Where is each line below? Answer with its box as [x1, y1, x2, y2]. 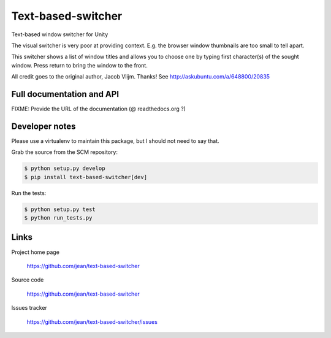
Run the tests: [11, 189, 47, 196]
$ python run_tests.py [24, 215, 93, 221]
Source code [11, 276, 44, 283]
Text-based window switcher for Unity [11, 31, 108, 38]
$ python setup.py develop [24, 165, 105, 172]
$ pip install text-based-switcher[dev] [24, 174, 147, 180]
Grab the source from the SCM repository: [11, 148, 118, 156]
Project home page [11, 248, 59, 256]
